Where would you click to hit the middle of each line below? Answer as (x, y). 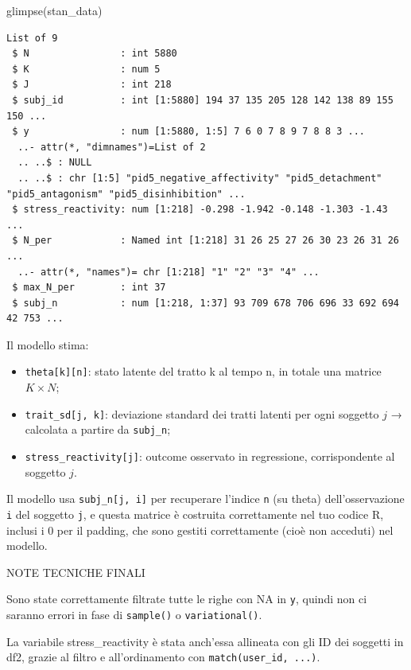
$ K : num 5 (86, 69)
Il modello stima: (48, 344)
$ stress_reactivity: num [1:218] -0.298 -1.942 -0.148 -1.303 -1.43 (200, 210)
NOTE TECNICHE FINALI (76, 572)
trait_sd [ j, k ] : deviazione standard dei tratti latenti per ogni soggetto (202, 413)
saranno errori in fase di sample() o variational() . (134, 615)
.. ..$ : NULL (55, 163)
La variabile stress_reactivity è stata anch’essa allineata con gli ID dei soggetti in (205, 641)
